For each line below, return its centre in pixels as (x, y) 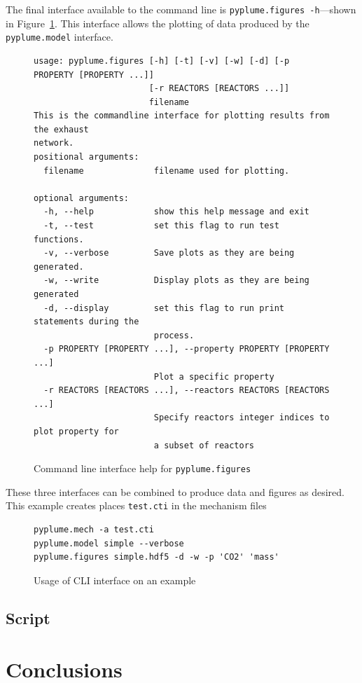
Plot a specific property (214, 377)
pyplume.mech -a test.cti (94, 530)
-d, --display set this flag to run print (164, 308)
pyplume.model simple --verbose (109, 543)
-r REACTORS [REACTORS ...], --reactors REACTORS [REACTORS (187, 391)
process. (174, 335)
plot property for (76, 431)
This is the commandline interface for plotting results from (182, 116)
